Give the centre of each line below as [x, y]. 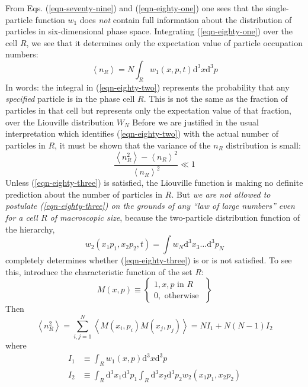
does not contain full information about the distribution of [186, 19]
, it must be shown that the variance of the [133, 145]
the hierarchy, [30, 229]
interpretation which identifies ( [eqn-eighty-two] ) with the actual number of [142, 133]
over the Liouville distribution [60, 122]
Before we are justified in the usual [195, 122]
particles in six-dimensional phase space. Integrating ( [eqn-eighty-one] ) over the [149, 31]
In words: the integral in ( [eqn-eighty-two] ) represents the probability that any [147, 87]
